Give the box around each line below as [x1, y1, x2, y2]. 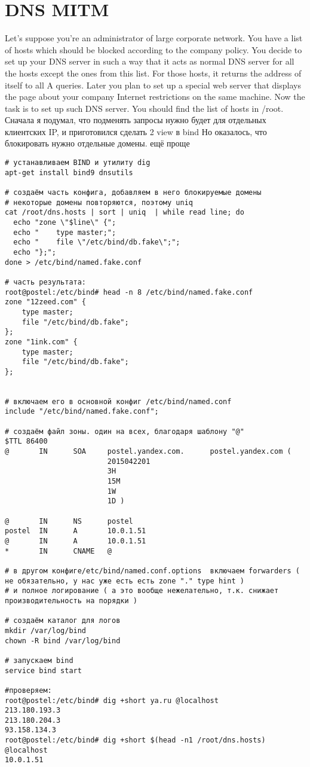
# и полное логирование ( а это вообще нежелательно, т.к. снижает [5, 586, 279, 595]
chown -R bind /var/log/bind [5, 636, 121, 645]
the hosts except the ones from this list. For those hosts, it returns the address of [5, 66, 302, 79]
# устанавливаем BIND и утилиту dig [5, 158, 151, 167]
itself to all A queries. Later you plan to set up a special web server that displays [5, 78, 301, 91]
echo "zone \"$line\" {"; [13, 218, 116, 227]
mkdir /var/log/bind [5, 626, 87, 635]
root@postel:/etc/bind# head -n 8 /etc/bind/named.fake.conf [5, 288, 253, 297]
